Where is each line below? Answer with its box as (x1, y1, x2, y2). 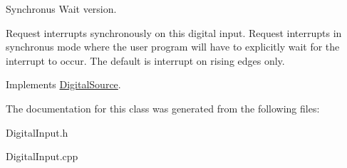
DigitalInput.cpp (6, 149, 78, 164)
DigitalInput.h (6, 125, 68, 140)
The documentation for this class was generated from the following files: (6, 100, 320, 115)
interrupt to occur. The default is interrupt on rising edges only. (6, 53, 285, 68)
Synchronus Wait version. (6, 1, 117, 16)
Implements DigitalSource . (6, 77, 121, 92)
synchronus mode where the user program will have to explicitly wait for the (6, 39, 340, 54)
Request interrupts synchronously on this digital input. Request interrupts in (6, 25, 342, 40)
